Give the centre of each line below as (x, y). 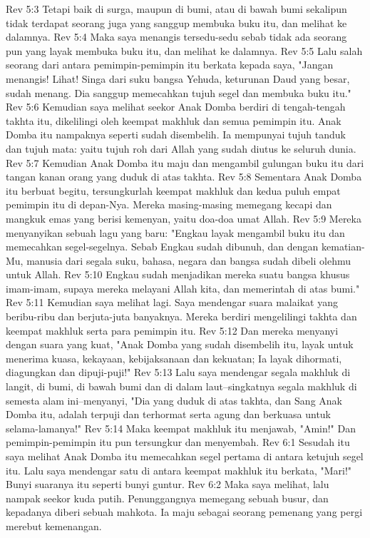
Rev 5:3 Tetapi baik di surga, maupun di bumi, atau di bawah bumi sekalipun (176, 9)
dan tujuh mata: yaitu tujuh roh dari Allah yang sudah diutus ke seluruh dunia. (181, 148)
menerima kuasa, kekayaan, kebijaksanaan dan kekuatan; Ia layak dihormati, (174, 358)
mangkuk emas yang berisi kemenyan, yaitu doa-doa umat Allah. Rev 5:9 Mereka (184, 218)
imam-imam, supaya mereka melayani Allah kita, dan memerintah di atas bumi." (183, 288)
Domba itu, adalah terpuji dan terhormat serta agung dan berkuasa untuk (169, 414)
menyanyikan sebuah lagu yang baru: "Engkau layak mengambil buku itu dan (175, 232)
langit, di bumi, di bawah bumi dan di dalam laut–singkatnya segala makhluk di (181, 386)
